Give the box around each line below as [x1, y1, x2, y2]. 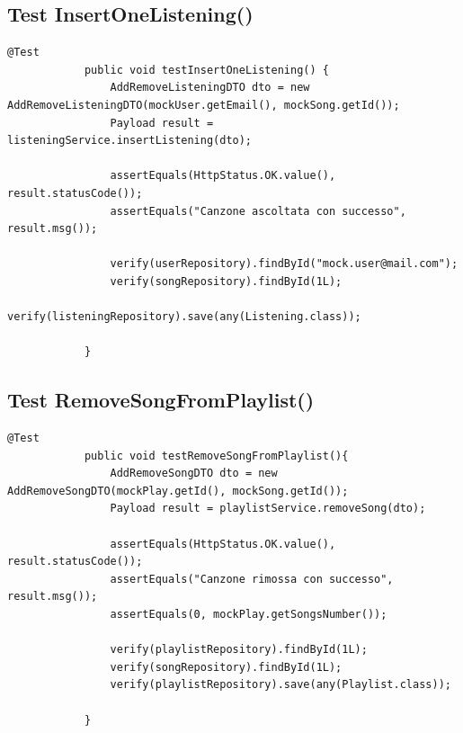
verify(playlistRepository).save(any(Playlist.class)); [110, 678, 451, 692]
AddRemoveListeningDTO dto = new [110, 81, 310, 94]
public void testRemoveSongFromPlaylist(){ [84, 449, 349, 462]
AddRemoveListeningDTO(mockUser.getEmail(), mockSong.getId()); [7, 98, 400, 112]
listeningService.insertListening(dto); [7, 134, 253, 147]
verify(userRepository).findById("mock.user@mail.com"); [110, 257, 459, 271]
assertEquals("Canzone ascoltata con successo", [110, 204, 406, 218]
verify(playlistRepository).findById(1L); [110, 643, 368, 657]
